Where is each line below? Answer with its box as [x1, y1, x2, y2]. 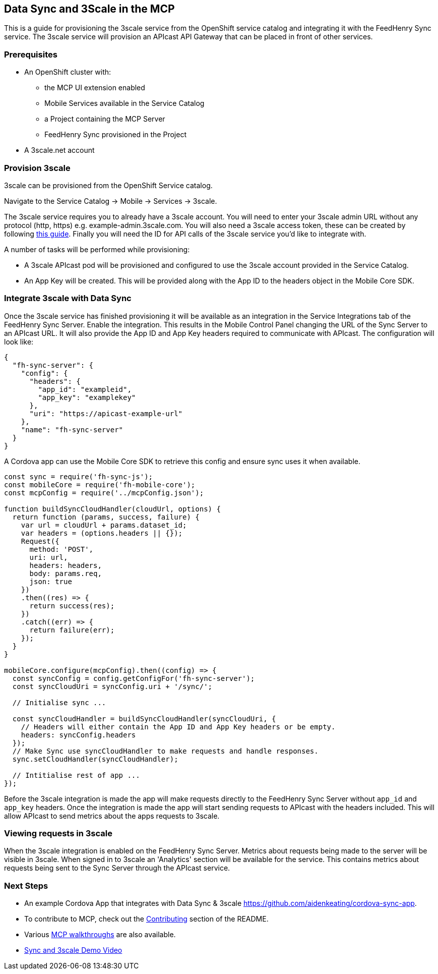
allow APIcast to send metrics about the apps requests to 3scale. [4, 811, 220, 820]
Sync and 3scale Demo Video [24, 946, 122, 955]
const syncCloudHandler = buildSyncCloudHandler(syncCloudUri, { [12, 714, 276, 723]
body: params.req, [29, 569, 102, 578]
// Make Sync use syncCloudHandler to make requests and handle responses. [12, 747, 319, 755]
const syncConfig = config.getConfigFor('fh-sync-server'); [12, 674, 255, 682]
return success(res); [29, 601, 115, 610]
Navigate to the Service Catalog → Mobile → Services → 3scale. [4, 196, 217, 205]
